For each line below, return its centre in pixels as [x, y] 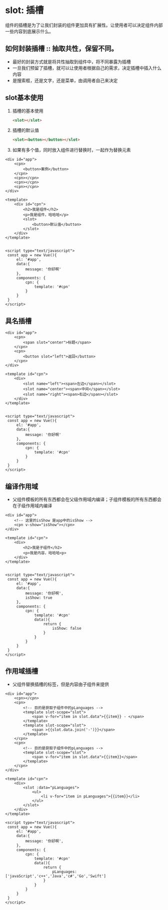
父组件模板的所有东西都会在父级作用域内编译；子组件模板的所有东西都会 [87, 499]
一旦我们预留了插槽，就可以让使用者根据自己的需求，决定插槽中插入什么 [87, 68]
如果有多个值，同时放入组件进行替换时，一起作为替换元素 [71, 150]
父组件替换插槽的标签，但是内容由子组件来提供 [60, 684]
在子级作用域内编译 [32, 506]
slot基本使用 [24, 98]
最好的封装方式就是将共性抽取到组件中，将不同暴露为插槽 [71, 62]
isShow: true [39, 598]
